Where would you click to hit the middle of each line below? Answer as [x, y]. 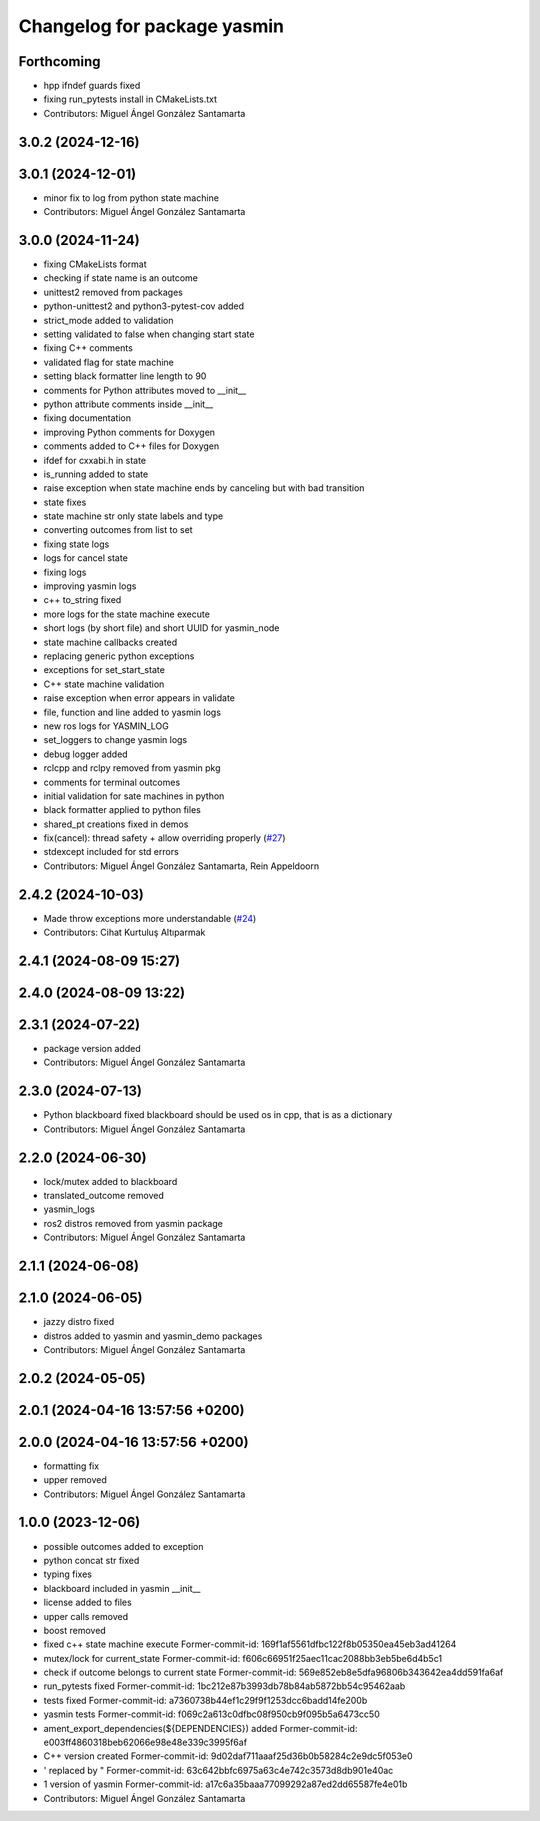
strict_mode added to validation [108, 320]
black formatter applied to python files [122, 810]
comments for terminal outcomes [112, 782]
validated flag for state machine [108, 362]
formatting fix [71, 1466]
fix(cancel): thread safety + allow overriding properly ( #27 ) [164, 838]
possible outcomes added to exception [123, 1546]
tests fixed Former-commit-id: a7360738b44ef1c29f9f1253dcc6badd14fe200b [205, 1700]
